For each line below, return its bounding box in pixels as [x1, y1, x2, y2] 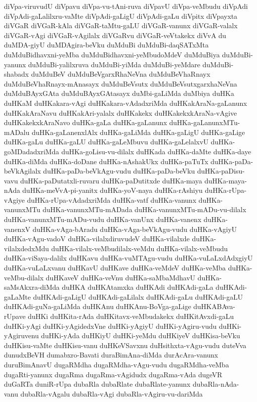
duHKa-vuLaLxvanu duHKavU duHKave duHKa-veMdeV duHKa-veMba [4, 263, 226, 273]
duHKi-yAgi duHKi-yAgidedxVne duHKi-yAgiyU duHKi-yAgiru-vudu [4, 320, 217, 331]
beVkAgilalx [4, 166, 41, 176]
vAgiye [4, 194, 25, 205]
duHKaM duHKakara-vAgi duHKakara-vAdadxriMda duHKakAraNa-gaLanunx [4, 97, 247, 108]
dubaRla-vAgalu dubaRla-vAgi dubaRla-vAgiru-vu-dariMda [20, 388, 203, 399]
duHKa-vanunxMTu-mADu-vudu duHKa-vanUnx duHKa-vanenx [4, 214, 202, 224]
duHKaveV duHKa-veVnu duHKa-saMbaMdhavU [45, 272, 196, 282]
